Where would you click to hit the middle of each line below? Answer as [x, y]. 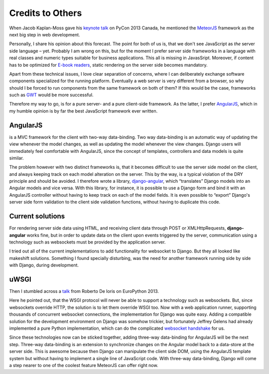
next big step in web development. [45, 34]
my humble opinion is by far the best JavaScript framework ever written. [83, 111]
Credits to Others [46, 13]
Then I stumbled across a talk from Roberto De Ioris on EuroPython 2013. [84, 291]
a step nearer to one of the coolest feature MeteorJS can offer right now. [84, 365]
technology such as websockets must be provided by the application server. [87, 242]
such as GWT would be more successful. [52, 95]
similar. [17, 158]
